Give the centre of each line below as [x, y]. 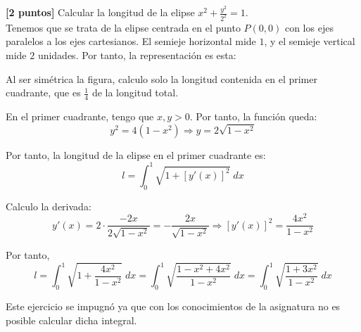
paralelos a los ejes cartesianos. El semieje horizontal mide [131, 41]
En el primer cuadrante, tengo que [80, 116]
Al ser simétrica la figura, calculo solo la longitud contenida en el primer [161, 78]
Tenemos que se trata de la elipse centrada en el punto [123, 27]
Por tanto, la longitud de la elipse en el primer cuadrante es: [136, 154]
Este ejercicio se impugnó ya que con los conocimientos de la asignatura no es [173, 306]
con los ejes [309, 27]
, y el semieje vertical [310, 41]
